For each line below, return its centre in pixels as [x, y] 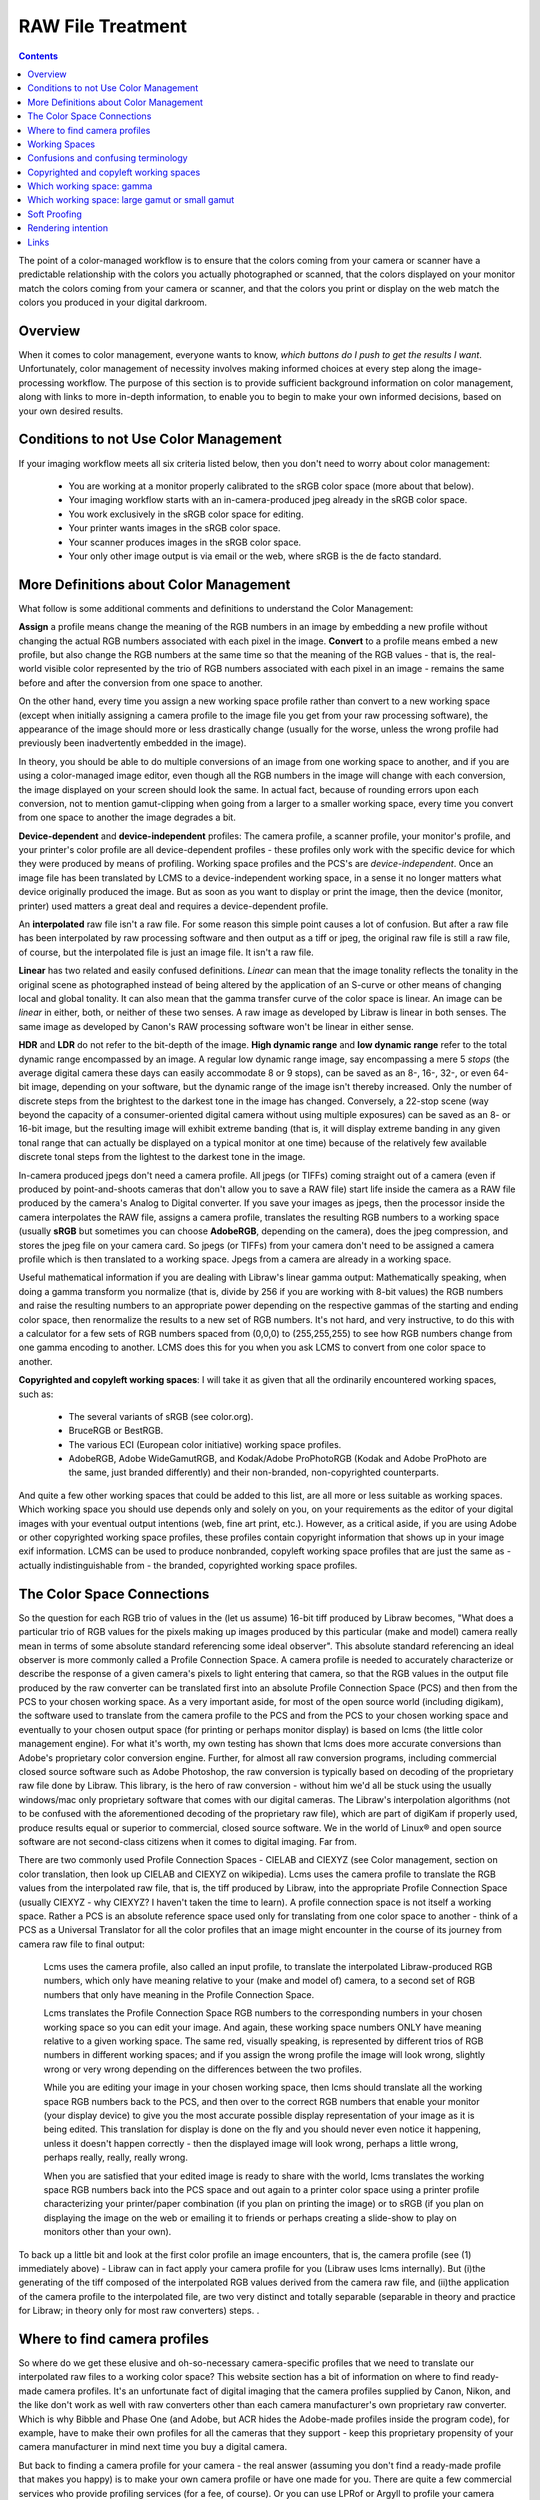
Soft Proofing [54, 214]
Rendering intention [68, 228]
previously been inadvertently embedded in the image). [132, 743]
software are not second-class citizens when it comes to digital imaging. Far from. [187, 1841]
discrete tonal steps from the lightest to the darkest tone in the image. [162, 1157]
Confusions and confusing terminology [108, 158]
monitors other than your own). [107, 2232]
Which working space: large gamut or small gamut [131, 200]
